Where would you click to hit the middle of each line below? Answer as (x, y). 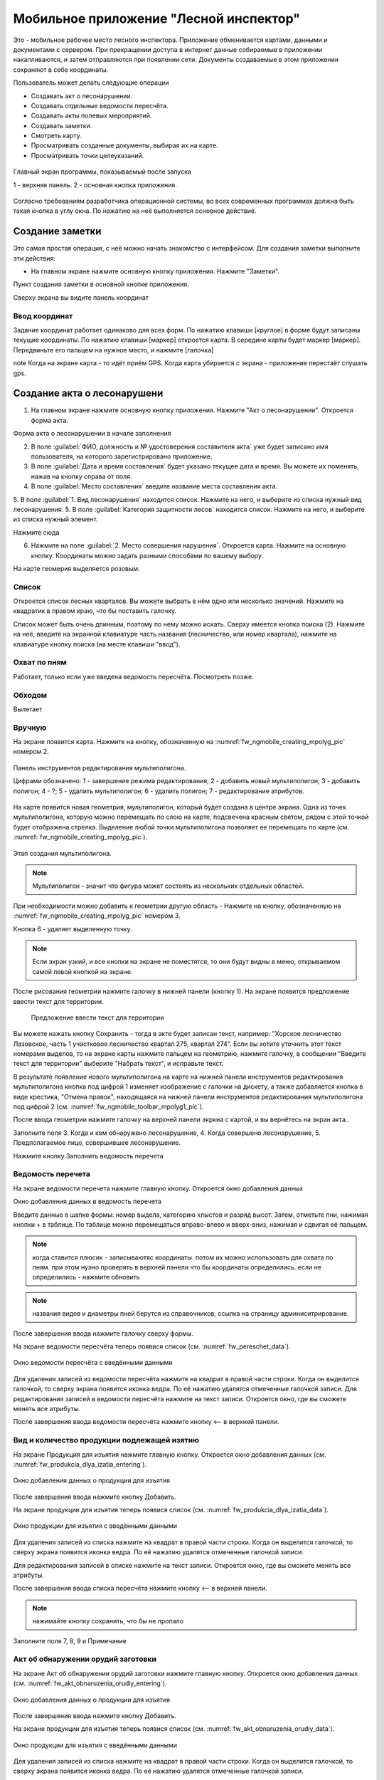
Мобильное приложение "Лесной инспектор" (157, 19)
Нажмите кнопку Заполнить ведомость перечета (88, 1156)
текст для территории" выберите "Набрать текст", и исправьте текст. (118, 1064)
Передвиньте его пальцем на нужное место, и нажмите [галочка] (113, 350)
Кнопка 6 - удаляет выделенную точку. (73, 928)
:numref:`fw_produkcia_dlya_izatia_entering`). (80, 1464)
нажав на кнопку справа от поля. (81, 476)
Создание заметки (57, 231)
